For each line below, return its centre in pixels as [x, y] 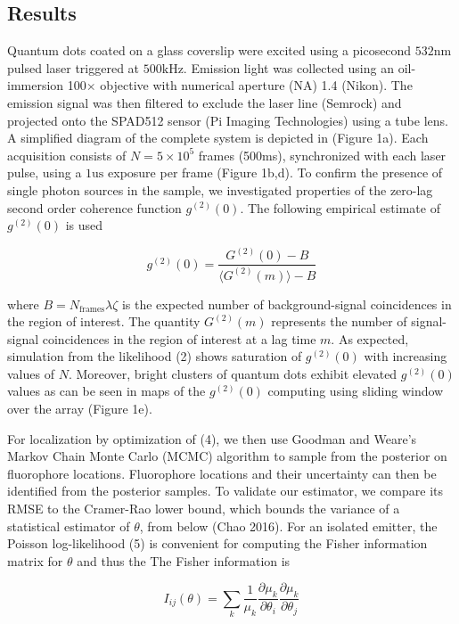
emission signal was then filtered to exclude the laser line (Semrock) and [205, 102]
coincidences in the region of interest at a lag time [179, 338]
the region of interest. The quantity [104, 321]
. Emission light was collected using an [288, 67]
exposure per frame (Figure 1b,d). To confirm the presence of [275, 172]
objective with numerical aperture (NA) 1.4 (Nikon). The [256, 85]
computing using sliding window [356, 391]
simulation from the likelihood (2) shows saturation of [155, 356]
